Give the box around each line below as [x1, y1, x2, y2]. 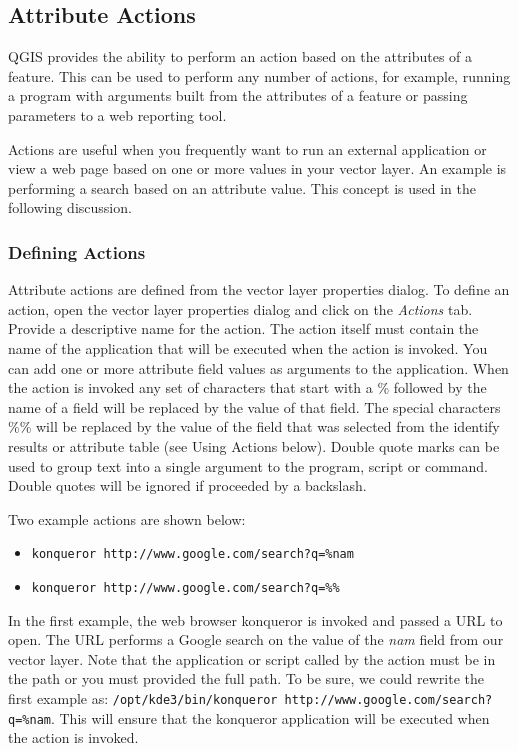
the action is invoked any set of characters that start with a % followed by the [8, 377, 487, 398]
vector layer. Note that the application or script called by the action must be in [8, 648, 496, 669]
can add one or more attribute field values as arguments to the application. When [8, 357, 509, 378]
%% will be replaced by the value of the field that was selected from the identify [8, 416, 500, 437]
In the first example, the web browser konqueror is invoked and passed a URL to [8, 609, 503, 630]
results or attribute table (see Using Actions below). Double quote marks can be [8, 435, 500, 456]
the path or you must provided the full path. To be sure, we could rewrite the [8, 668, 484, 689]
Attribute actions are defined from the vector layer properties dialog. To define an [8, 279, 510, 300]
